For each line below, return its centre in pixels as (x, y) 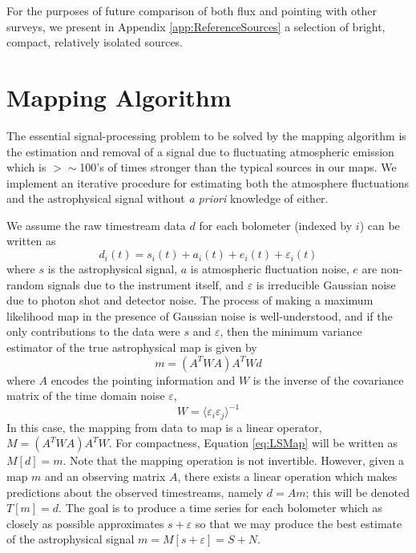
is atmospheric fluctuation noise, (270, 269)
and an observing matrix (105, 476)
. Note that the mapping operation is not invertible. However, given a (234, 460)
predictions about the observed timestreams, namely (135, 492)
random (25, 284)
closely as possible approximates (85, 523)
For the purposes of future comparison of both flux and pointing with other (192, 10)
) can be (380, 225)
